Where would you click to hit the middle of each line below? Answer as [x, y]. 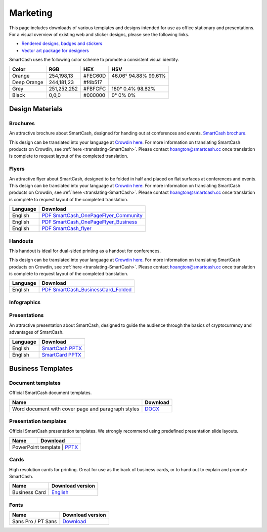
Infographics [25, 302]
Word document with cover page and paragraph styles [76, 409]
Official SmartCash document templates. [50, 393]
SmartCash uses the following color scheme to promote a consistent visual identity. [94, 60]
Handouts [21, 241]
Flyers [17, 169]
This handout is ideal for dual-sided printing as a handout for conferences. [85, 251]
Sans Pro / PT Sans [34, 522]
